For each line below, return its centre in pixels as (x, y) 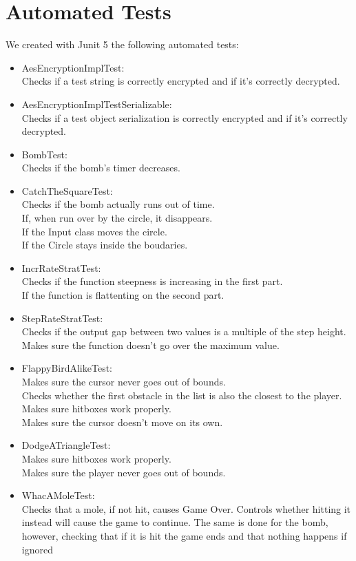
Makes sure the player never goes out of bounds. (124, 472)
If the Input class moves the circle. (94, 231)
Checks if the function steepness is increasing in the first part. (152, 281)
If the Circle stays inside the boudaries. (105, 245)
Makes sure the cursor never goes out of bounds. (124, 381)
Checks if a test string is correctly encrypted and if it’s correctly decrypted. (181, 81)
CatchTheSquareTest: (67, 190)
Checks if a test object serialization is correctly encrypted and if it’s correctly (185, 117)
